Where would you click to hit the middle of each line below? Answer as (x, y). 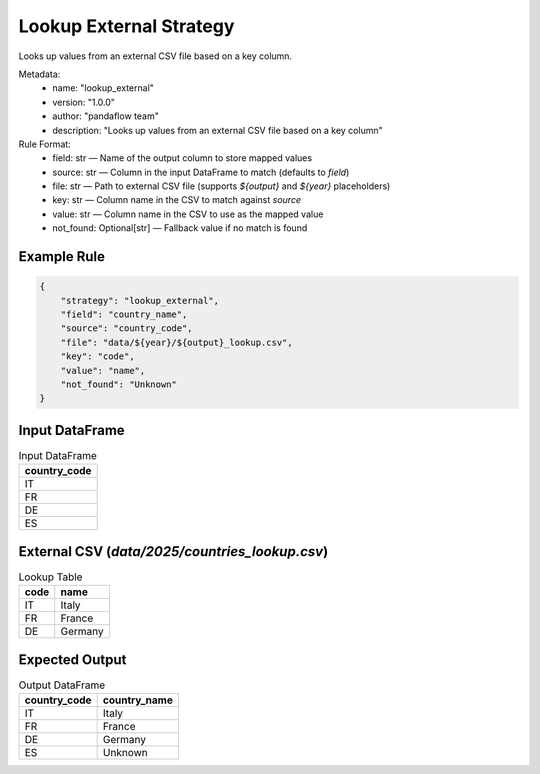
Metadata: (39, 74)
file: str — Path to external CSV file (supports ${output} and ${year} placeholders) (221, 186)
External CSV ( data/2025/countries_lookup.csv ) (173, 551)
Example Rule (61, 256)
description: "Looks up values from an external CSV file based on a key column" (218, 130)
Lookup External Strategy (126, 26)
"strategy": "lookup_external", (140, 300)
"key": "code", (97, 356)
